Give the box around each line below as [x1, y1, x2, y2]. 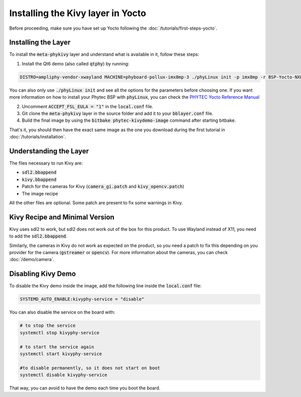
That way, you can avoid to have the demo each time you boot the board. [9, 385, 161, 391]
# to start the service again [20, 344, 94, 350]
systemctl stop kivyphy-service [20, 330, 100, 336]
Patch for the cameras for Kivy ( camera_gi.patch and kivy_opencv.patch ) [22, 184, 185, 190]
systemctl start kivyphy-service [20, 351, 102, 357]
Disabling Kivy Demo [9, 270, 76, 278]
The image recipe [22, 190, 58, 196]
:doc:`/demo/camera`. [9, 257, 55, 263]
